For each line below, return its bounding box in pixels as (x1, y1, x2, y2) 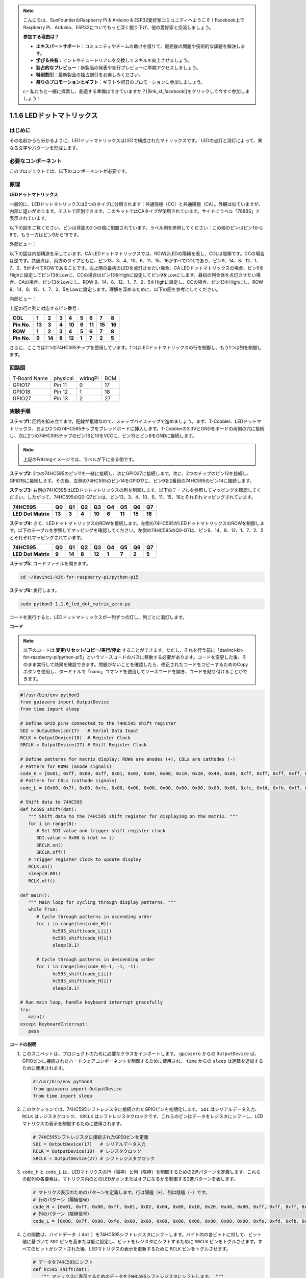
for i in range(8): (28, 820, 77, 827)
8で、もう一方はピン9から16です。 (9, 232, 82, 238)
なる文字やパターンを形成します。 (9, 145, 81, 151)
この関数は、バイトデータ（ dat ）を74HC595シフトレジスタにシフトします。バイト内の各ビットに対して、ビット (22, 1231, 262, 1237)
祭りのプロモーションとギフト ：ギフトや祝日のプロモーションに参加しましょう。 (36, 79, 206, 85)
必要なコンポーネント (9, 157, 62, 165)
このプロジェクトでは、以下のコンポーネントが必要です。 (9, 168, 130, 174)
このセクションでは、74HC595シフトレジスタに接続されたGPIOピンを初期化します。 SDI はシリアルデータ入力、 (22, 1106, 260, 1112)
